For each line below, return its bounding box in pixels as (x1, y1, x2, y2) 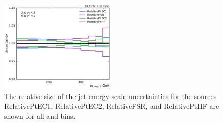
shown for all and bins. (4, 110, 76, 121)
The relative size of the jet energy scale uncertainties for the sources (4, 90, 217, 101)
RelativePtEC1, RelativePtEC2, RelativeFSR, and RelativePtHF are (4, 101, 219, 111)
